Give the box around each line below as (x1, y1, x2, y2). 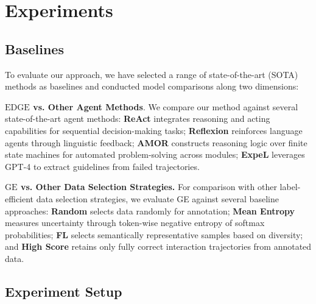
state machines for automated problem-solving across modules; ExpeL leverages (5, 148, 305, 161)
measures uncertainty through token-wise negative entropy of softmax (5, 216, 265, 229)
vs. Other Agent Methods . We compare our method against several (33, 100, 298, 113)
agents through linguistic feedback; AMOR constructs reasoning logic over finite (5, 136, 307, 149)
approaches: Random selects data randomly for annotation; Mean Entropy (5, 204, 295, 217)
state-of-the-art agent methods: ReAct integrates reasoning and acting (5, 112, 270, 125)
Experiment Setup (5, 281, 122, 300)
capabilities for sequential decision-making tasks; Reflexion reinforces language (5, 124, 303, 136)
